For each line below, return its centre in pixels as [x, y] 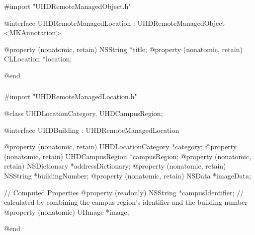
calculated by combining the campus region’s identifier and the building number [126, 202]
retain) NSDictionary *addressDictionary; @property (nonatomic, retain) [115, 166]
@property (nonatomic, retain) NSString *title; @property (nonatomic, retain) [123, 49]
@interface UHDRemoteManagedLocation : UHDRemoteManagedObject [114, 23]
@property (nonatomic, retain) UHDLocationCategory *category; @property [121, 147]
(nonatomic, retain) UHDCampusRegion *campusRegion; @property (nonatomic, [128, 156]
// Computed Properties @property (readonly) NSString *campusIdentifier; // [124, 192]
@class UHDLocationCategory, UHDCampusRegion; [84, 113]
